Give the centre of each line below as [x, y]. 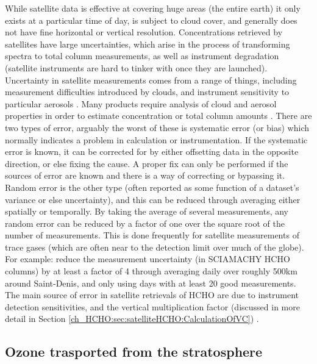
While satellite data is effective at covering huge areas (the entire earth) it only [153, 8]
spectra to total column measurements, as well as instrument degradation [142, 56]
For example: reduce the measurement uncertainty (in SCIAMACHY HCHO [148, 259]
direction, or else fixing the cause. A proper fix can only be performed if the [147, 163]
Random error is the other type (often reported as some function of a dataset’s [152, 187]
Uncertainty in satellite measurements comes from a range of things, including [151, 80]
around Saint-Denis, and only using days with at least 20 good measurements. [151, 283]
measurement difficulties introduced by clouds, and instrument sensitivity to [147, 92]
